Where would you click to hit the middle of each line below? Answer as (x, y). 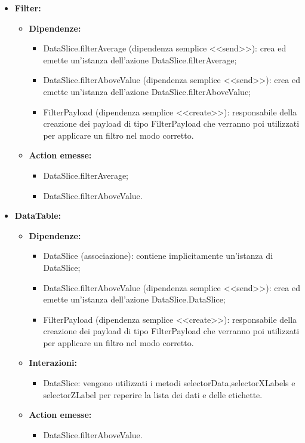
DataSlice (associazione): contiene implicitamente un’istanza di (158, 256)
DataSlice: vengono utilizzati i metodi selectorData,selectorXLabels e (169, 383)
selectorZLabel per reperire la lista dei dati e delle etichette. (153, 394)
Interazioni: (53, 363)
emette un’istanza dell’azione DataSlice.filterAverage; (140, 59)
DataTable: (38, 216)
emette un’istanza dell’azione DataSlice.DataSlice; (134, 299)
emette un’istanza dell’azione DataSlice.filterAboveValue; (147, 91)
